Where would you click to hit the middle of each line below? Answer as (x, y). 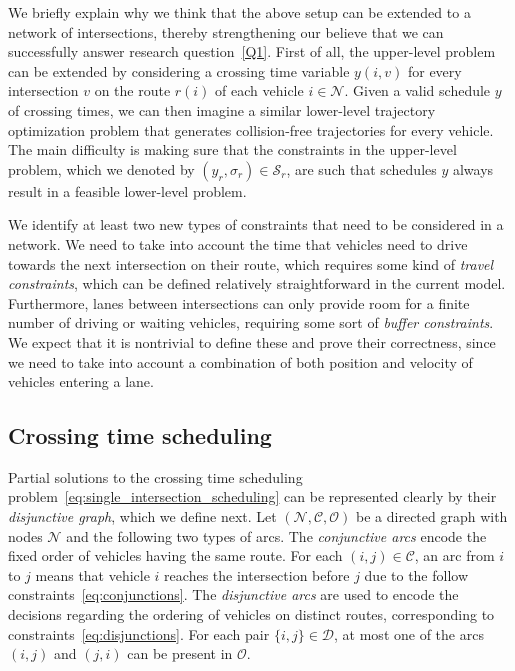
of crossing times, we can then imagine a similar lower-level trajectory (222, 109)
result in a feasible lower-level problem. (127, 190)
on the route (132, 90)
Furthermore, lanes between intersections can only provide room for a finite (239, 302)
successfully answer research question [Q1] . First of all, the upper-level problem (252, 51)
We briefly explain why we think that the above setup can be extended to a (239, 12)
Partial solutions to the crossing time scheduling (155, 476)
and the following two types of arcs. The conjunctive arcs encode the (276, 535)
